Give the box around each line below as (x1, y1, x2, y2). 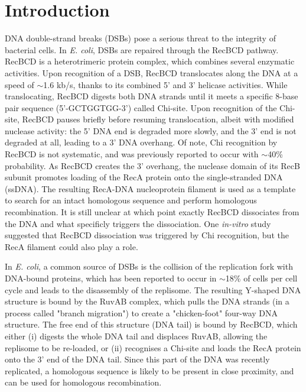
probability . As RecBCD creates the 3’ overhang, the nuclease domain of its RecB (5, 159, 300, 171)
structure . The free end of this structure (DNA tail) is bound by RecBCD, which (5, 318, 298, 331)
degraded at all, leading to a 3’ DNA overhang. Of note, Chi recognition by (5, 136, 278, 148)
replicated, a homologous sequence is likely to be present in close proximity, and (5, 364, 294, 377)
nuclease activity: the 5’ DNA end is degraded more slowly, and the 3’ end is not (5, 124, 297, 137)
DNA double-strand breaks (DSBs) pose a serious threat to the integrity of (5, 32, 276, 44)
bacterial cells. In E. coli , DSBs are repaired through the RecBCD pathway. (5, 43, 279, 56)
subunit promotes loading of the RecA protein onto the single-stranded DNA (5, 171, 283, 183)
